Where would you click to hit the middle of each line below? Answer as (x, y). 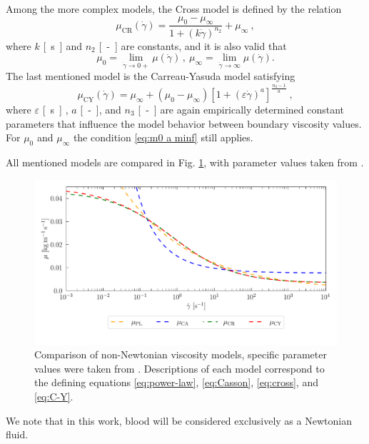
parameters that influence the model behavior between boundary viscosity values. (184, 123)
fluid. (17, 434)
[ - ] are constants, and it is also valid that (193, 45)
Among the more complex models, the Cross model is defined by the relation (174, 9)
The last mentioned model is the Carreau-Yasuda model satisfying (151, 76)
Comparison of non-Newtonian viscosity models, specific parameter (181, 354)
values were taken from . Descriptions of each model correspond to (180, 368)
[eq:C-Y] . (54, 396)
